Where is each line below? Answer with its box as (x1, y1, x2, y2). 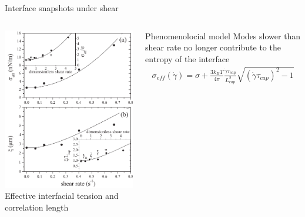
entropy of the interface (145, 52, 230, 65)
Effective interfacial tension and (5, 189, 119, 202)
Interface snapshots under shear (5, 2, 119, 13)
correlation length (5, 201, 69, 213)
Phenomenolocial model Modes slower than (145, 29, 301, 42)
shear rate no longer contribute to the (145, 41, 281, 53)
